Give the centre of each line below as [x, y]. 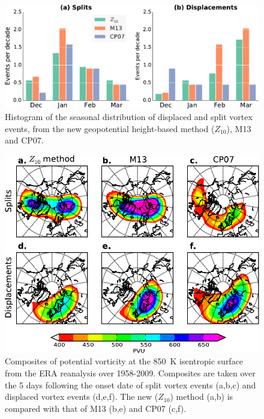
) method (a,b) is [202, 396]
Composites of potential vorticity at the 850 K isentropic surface [124, 361]
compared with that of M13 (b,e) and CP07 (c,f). [96, 408]
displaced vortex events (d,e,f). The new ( [82, 396]
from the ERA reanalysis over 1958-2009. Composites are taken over [130, 372]
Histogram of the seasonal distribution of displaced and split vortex [129, 117]
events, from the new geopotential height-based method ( [110, 128]
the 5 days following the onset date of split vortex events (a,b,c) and [130, 384]
